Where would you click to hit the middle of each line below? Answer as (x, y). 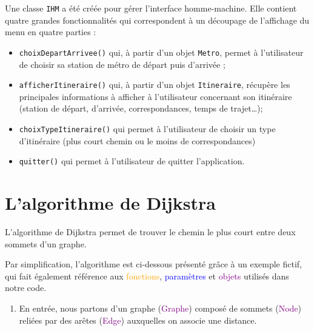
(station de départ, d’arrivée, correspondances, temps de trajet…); (141, 108)
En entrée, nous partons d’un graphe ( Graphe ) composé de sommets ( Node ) (160, 308)
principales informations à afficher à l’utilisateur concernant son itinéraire (155, 96)
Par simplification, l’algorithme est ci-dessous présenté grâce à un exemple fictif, (153, 264)
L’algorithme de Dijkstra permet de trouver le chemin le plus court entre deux (150, 231)
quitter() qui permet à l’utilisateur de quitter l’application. (132, 161)
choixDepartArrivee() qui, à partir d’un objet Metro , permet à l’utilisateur (161, 52)
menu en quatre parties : (51, 32)
